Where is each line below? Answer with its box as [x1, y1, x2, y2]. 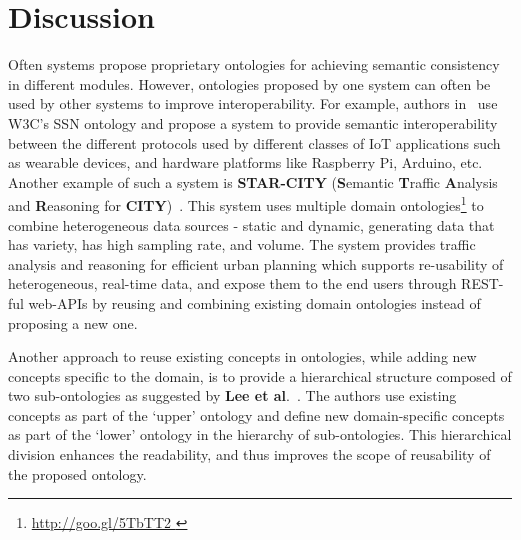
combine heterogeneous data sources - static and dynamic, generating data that [8, 214, 495, 235]
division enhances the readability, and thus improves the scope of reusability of [8, 444, 491, 465]
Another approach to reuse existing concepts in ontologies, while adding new [8, 346, 477, 367]
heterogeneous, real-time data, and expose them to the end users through [8, 273, 457, 294]
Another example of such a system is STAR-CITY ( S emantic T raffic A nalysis [8, 171, 498, 192]
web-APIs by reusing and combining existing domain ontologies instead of [28, 292, 481, 313]
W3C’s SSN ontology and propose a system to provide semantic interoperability [8, 112, 498, 133]
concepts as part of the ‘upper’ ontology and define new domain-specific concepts [8, 404, 505, 425]
